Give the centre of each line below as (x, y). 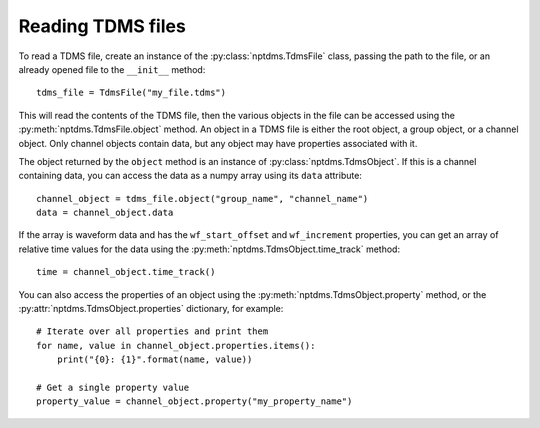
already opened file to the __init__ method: (112, 69)
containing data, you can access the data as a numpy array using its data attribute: (190, 176)
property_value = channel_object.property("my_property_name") (194, 401)
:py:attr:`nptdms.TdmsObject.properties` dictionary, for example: (151, 309)
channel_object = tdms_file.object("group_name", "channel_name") (202, 198)
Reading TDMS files (102, 26)
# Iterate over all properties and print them (152, 331)
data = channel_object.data (105, 213)
